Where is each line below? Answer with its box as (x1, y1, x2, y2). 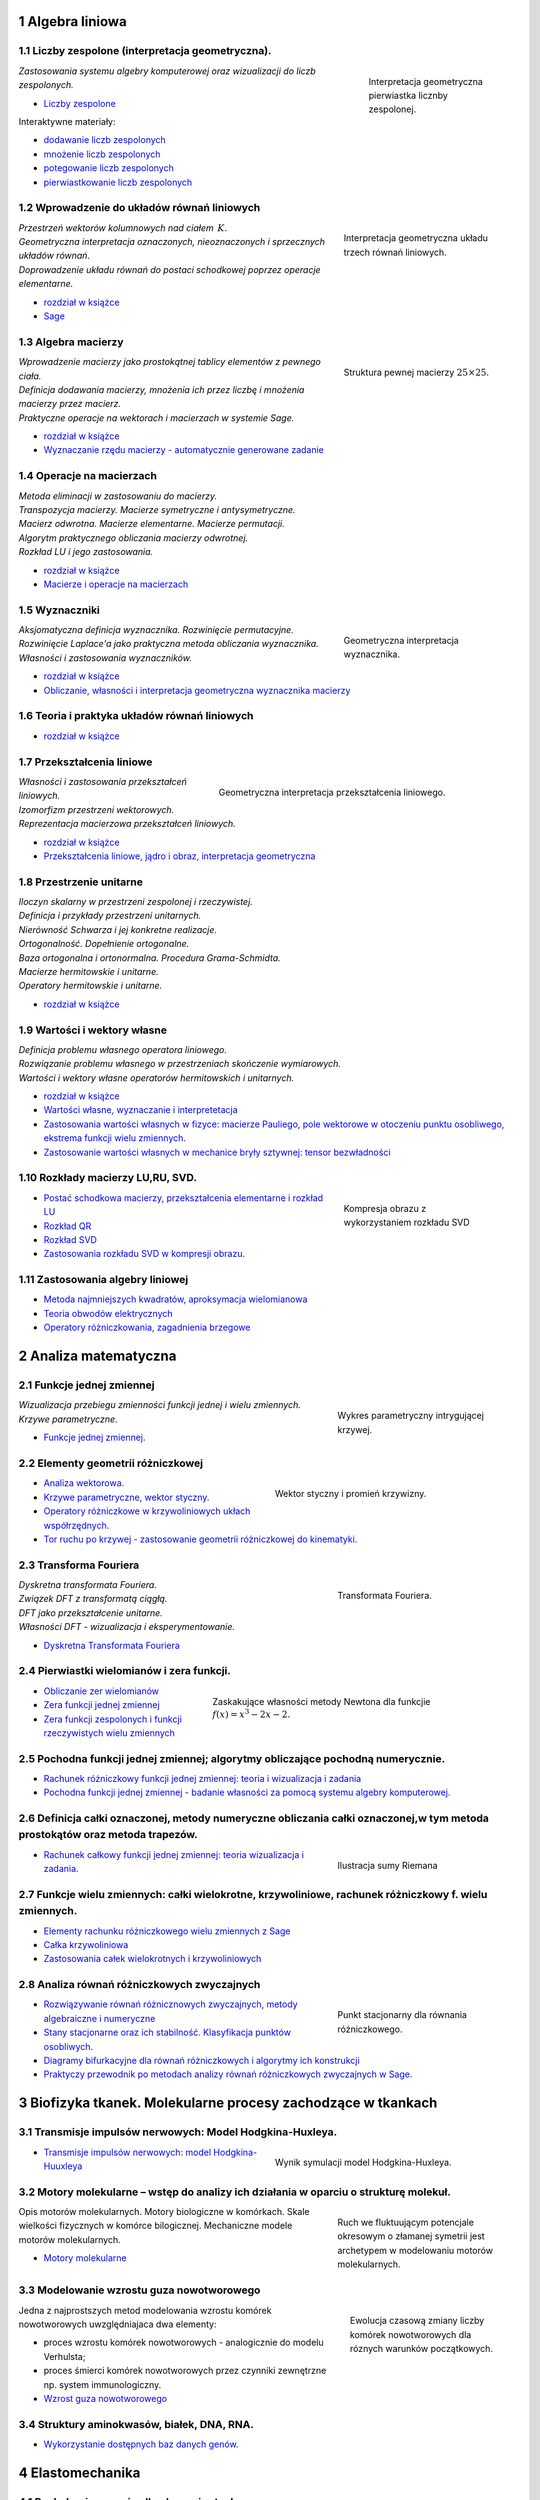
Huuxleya (43, 2160, 83, 2172)
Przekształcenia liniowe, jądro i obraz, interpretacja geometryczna (43, 850, 316, 862)
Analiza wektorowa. (43, 1477, 125, 1489)
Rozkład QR (43, 1220, 92, 1232)
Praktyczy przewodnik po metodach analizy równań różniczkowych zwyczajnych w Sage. (43, 2068, 413, 2080)
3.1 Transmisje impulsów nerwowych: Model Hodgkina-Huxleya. (18, 2125, 338, 2139)
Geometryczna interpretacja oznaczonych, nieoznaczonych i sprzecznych (18, 236, 325, 248)
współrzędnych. (43, 1519, 110, 1531)
